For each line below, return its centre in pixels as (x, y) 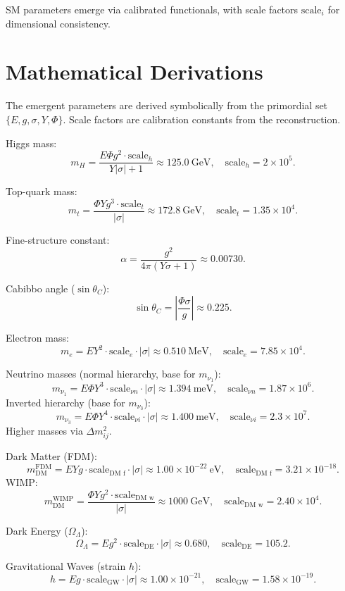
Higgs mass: (31, 143)
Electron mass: (37, 338)
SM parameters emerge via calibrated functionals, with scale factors (152, 9)
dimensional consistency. (58, 23)
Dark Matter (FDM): (51, 455)
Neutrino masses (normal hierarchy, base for (101, 374)
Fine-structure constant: (58, 239)
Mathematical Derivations (134, 71)
